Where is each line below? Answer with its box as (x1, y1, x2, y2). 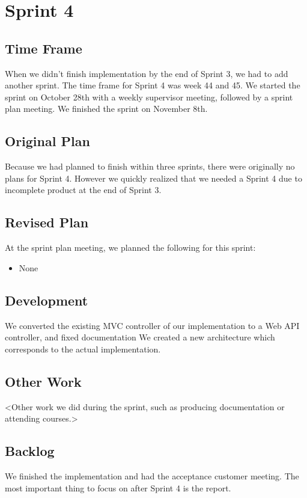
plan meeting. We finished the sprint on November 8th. (5, 102, 208, 115)
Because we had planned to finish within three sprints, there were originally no (5, 160, 295, 173)
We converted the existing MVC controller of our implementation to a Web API (5, 319, 300, 331)
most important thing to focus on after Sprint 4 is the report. (5, 481, 231, 494)
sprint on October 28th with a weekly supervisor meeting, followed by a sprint (5, 90, 293, 103)
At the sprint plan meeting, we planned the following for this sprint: (5, 241, 256, 254)
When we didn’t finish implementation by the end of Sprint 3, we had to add (5, 67, 288, 79)
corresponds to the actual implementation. (5, 342, 161, 355)
